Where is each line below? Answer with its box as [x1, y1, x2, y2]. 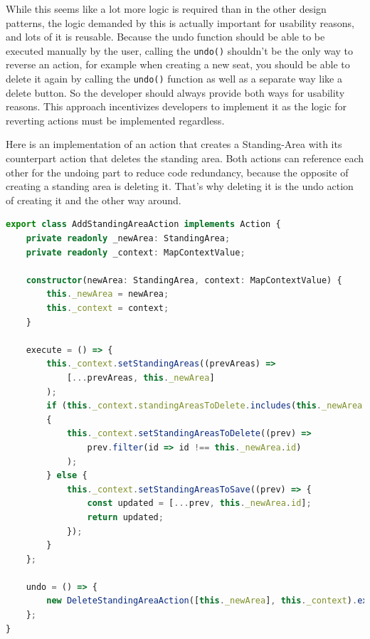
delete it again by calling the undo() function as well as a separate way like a [6, 71, 342, 86]
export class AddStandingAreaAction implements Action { [6, 219, 281, 230]
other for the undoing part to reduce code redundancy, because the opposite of [6, 164, 349, 179]
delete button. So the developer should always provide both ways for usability [6, 85, 345, 100]
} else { [46, 470, 88, 481]
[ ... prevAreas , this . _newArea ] [66, 372, 215, 383]
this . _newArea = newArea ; [46, 289, 169, 300]
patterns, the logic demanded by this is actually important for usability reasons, [6, 15, 354, 30]
